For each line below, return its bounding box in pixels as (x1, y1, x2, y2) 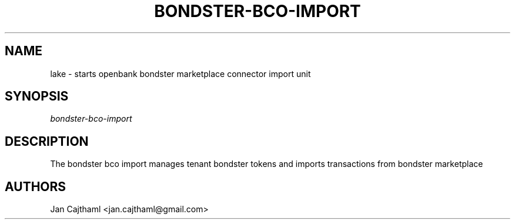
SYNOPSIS (5, 89, 69, 104)
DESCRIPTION (5, 133, 89, 149)
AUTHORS (5, 179, 66, 194)
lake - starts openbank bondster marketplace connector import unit (50, 68, 311, 79)
